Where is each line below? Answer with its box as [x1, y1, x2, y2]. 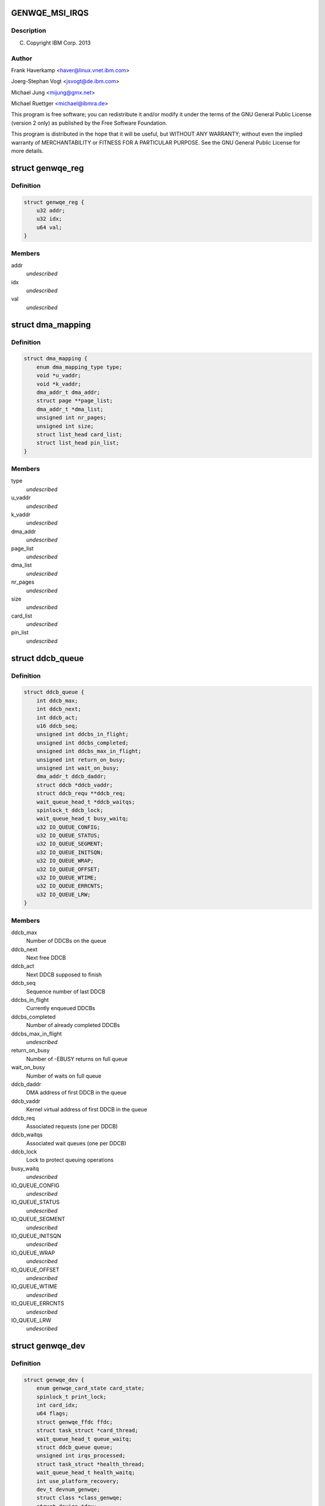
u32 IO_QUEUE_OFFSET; [36, 866, 101, 873]
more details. [11, 148, 44, 155]
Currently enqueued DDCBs [26, 1005, 96, 1012]
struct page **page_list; [36, 398, 113, 404]
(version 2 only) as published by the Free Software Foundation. [11, 119, 168, 127]
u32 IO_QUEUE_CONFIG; [36, 823, 101, 831]
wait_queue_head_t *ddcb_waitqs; [36, 798, 135, 805]
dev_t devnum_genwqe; [36, 1486, 101, 1493]
